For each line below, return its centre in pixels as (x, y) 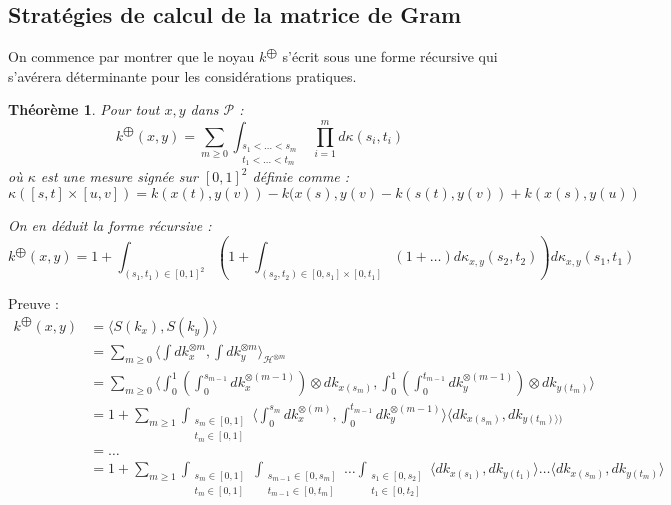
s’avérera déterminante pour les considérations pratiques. (182, 75)
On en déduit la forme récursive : (110, 224)
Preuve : (33, 303)
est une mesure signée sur (119, 176)
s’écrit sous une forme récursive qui (390, 56)
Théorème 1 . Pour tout (84, 109)
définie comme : (301, 176)
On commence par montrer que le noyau (131, 56)
